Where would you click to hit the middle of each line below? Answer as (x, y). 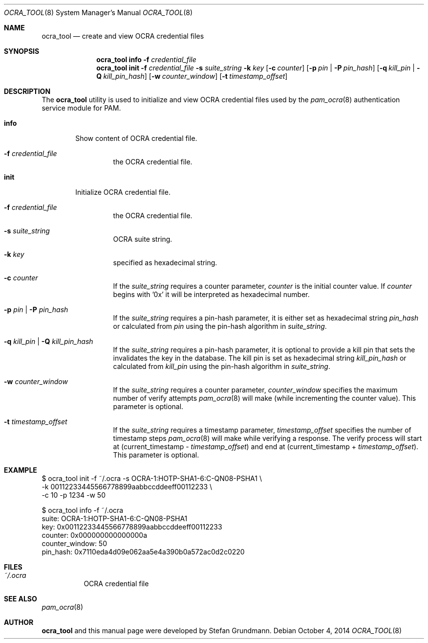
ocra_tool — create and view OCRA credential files (123, 36)
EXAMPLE (21, 470)
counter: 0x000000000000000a (94, 535)
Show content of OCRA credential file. (136, 138)
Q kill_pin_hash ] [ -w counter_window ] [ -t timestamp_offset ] (192, 76)
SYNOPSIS (22, 51)
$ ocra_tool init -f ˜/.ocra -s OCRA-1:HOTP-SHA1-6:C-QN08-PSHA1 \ (152, 478)
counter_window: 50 (74, 543)
